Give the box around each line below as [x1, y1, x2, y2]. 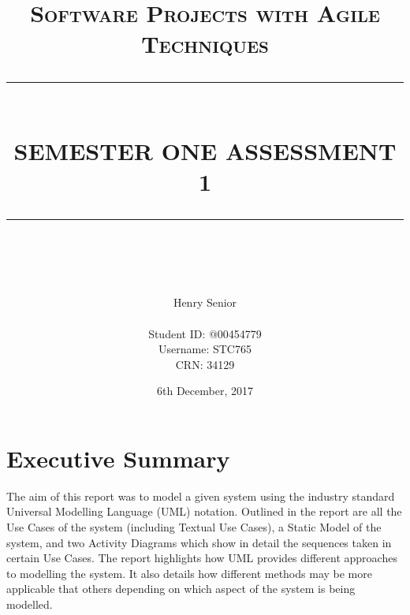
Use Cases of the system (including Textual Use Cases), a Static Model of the [6, 519, 382, 535]
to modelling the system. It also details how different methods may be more [6, 565, 372, 581]
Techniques [141, 28, 269, 60]
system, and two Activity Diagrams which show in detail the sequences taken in [6, 534, 392, 550]
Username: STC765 [158, 341, 252, 357]
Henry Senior [173, 294, 237, 311]
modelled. [6, 595, 53, 612]
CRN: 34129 [175, 356, 235, 372]
